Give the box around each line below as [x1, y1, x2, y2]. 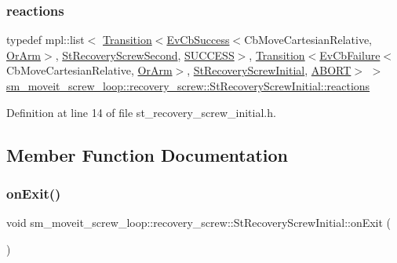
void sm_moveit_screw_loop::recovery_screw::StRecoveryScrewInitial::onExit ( [6, 214, 392, 231]
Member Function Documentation [6, 142, 289, 166]
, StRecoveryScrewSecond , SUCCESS [55, 46, 235, 63]
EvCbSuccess [166, 31, 230, 48]
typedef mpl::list [6, 31, 85, 48]
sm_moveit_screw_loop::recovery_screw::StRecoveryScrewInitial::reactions [6, 78, 370, 93]
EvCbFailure [319, 46, 381, 63]
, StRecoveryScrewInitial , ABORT [187, 62, 351, 79]
